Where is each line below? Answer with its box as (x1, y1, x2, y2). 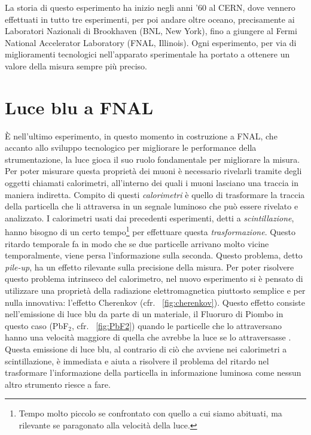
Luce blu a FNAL (5, 95, 154, 119)
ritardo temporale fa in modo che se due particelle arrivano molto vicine (5, 237, 269, 250)
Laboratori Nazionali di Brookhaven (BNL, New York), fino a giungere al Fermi (5, 25, 297, 37)
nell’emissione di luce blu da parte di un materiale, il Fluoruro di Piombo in (5, 308, 283, 320)
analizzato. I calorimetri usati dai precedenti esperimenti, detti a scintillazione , (5, 211, 294, 224)
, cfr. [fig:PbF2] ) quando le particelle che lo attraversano (72, 319, 282, 331)
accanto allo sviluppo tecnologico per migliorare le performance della (5, 141, 257, 154)
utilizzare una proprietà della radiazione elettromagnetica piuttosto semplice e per (5, 284, 306, 297)
